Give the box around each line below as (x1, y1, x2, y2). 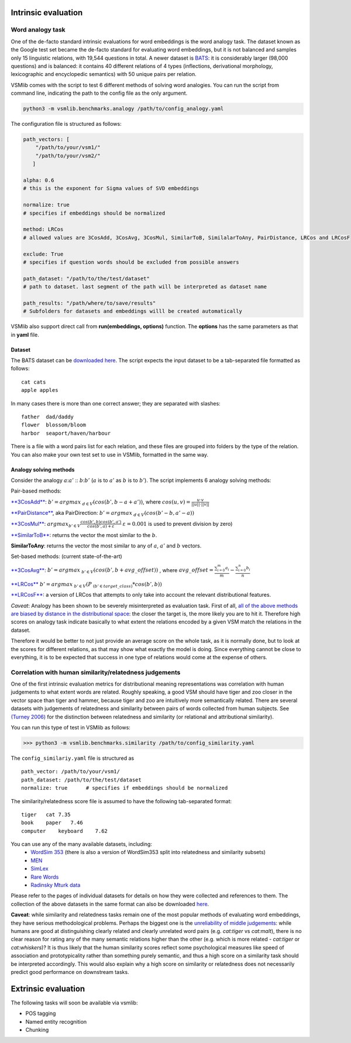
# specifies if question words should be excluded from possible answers (23, 259, 239, 266)
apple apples (21, 387, 58, 394)
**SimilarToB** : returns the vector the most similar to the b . (11, 531, 157, 538)
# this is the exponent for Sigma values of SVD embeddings (23, 185, 199, 192)
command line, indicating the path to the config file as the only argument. (11, 90, 188, 97)
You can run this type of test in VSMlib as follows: (11, 724, 131, 731)
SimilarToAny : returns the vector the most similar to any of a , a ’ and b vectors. (11, 542, 202, 549)
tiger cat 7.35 (21, 811, 71, 818)
